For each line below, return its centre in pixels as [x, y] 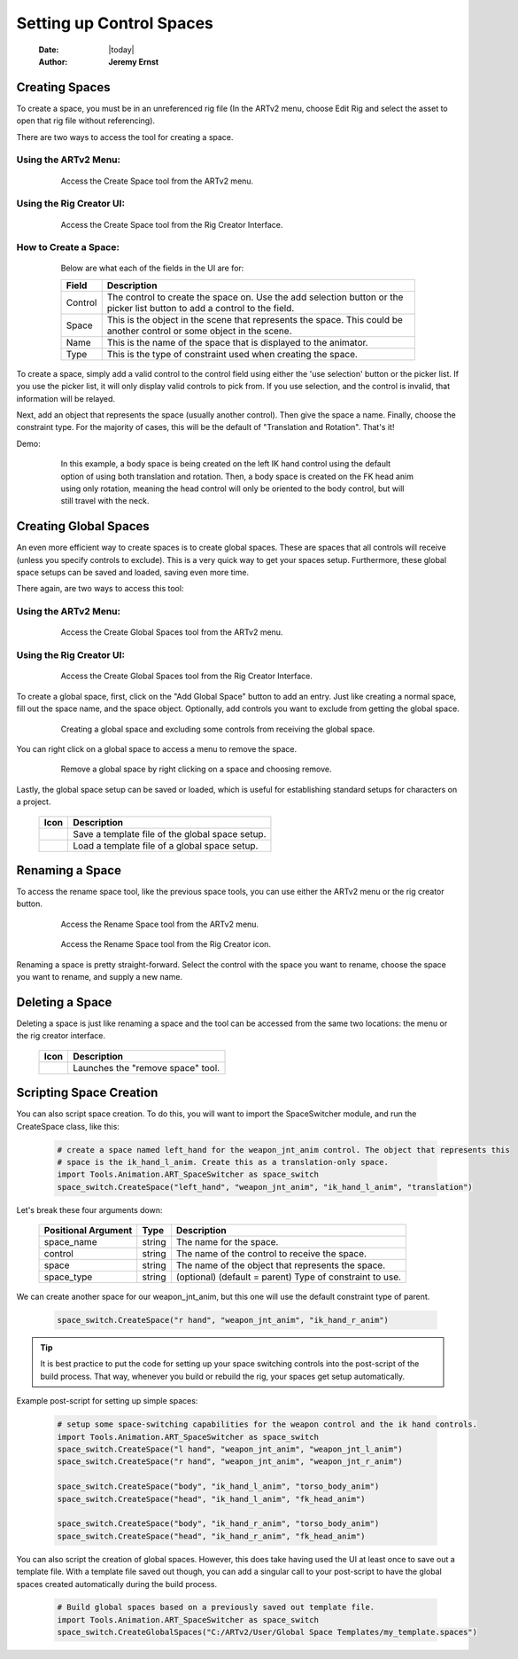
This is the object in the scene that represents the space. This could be [255, 319]
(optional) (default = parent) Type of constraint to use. [289, 1277]
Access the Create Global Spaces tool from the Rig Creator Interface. [187, 676]
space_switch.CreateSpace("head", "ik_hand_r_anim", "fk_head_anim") [211, 1536]
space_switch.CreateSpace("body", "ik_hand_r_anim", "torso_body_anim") [218, 1524]
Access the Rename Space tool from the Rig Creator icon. [166, 944]
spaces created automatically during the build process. [117, 1584]
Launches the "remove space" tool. [146, 1068]
